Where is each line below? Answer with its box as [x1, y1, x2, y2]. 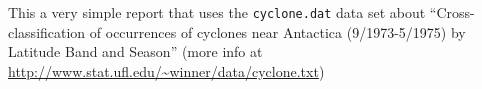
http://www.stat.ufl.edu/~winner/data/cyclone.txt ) [8, 60, 325, 81]
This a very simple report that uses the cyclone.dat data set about [8, 2, 426, 22]
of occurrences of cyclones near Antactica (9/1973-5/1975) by [89, 21, 466, 42]
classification [8, 21, 86, 42]
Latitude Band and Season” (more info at [8, 41, 263, 62]
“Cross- [429, 2, 475, 22]
